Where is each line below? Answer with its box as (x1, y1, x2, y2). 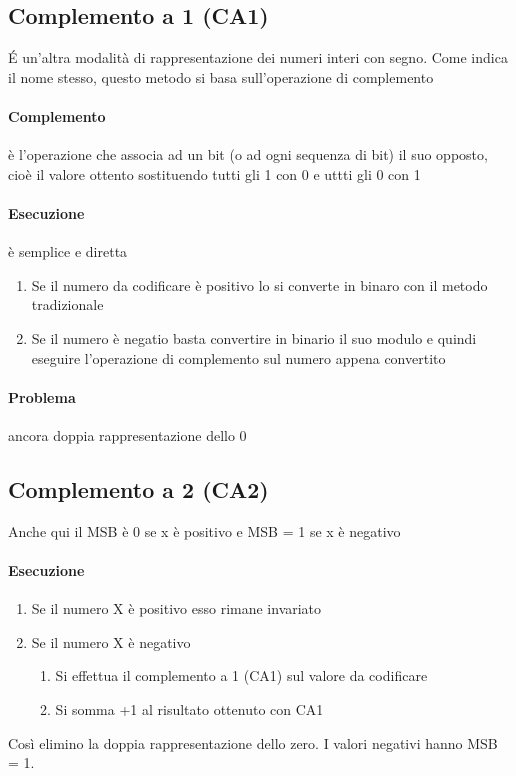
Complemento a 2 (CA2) (8, 473, 269, 504)
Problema (8, 386, 76, 407)
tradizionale (31, 294, 104, 315)
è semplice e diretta (8, 241, 128, 262)
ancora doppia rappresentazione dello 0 (8, 424, 247, 445)
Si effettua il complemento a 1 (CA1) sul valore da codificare (55, 665, 428, 686)
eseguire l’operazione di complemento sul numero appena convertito (31, 347, 446, 368)
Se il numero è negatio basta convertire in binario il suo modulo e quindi (31, 327, 477, 348)
